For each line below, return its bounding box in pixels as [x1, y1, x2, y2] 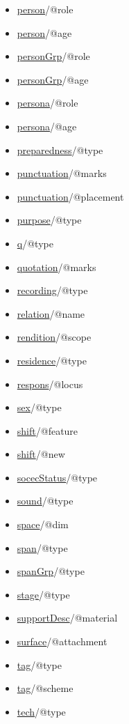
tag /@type [17, 657, 62, 672]
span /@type [17, 540, 68, 555]
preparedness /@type [17, 142, 103, 157]
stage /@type [17, 587, 70, 601]
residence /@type [17, 353, 87, 367]
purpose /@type [17, 213, 82, 227]
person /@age [17, 25, 72, 40]
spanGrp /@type [17, 564, 85, 578]
